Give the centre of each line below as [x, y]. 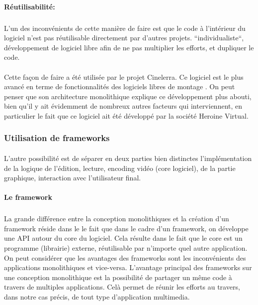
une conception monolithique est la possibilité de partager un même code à [118, 277]
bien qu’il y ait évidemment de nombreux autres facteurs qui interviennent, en [123, 106]
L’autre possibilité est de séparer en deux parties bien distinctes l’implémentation [128, 158]
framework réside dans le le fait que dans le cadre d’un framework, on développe [126, 228]
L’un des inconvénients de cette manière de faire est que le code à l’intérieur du [125, 28]
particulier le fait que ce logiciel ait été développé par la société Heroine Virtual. [126, 115]
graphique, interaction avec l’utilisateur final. [73, 178]
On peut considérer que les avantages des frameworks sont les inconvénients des [125, 257]
